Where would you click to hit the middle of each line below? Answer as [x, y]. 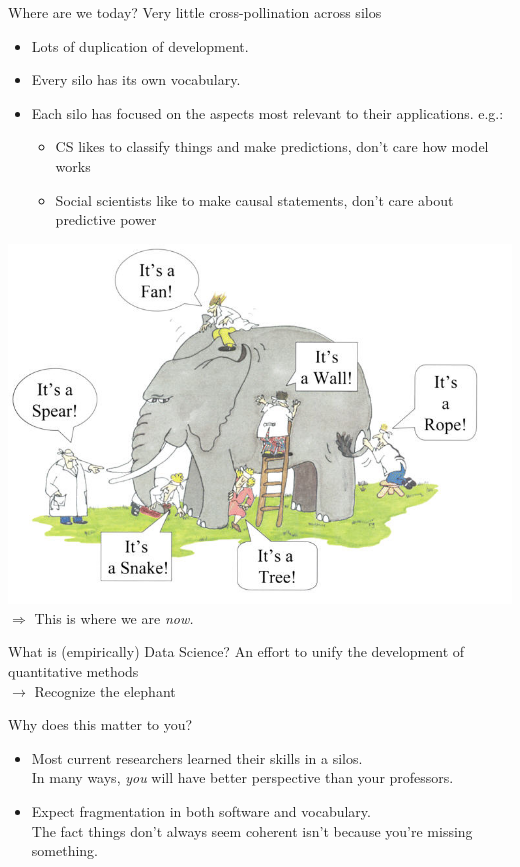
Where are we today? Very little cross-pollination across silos [195, 12]
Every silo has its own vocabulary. [136, 79]
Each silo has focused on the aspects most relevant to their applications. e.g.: [267, 112]
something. [64, 850]
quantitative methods [73, 671]
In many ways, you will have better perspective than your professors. [242, 777]
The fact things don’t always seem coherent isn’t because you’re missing [252, 830]
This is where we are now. [114, 617]
